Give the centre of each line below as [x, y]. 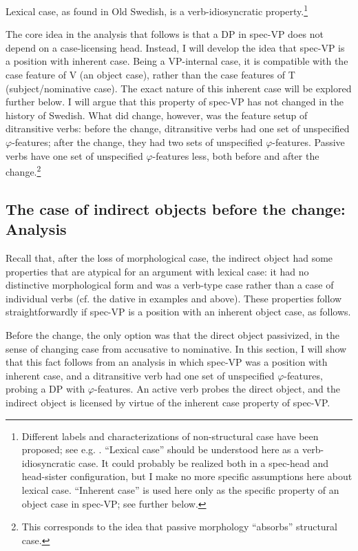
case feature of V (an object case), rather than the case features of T [150, 75]
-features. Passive [308, 142]
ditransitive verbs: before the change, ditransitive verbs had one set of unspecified [178, 128]
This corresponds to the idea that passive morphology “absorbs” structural [179, 527]
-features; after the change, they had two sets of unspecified [137, 142]
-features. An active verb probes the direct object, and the [217, 389]
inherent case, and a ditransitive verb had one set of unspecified [140, 375]
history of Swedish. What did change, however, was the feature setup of [157, 115]
